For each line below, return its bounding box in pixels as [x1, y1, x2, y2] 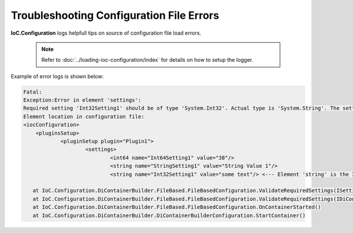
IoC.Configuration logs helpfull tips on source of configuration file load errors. [11, 29, 201, 36]
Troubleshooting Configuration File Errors [11, 9, 219, 22]
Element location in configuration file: [23, 113, 145, 120]
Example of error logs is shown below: [11, 72, 104, 79]
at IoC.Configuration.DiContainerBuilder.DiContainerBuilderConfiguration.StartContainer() [32, 212, 306, 219]
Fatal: [23, 88, 42, 95]
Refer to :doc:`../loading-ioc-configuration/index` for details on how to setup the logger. [41, 56, 254, 64]
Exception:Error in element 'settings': [23, 97, 141, 104]
